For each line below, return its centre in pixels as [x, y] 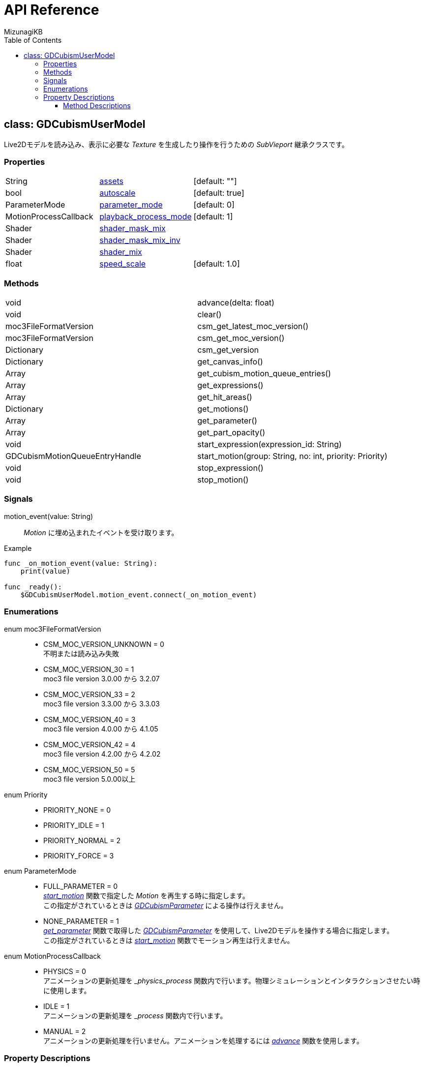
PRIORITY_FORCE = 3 [79, 855]
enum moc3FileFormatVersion [53, 629]
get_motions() [223, 409]
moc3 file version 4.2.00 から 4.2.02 [102, 754]
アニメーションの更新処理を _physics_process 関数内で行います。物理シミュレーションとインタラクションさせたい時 [232, 980]
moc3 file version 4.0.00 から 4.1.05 [101, 729]
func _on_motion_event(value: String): [81, 563]
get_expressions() [230, 385]
